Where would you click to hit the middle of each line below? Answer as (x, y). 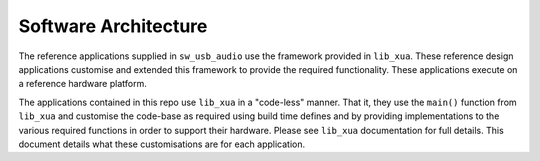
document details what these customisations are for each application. (162, 144)
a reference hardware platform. (82, 84)
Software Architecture (113, 26)
